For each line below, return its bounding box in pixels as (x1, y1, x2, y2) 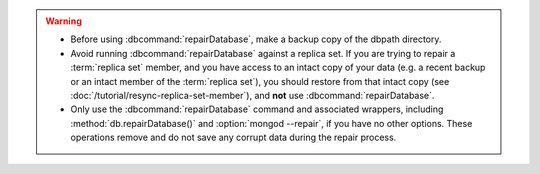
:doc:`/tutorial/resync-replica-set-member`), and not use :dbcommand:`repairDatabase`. (70, 89, 435, 101)
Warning (45, 15, 82, 27)
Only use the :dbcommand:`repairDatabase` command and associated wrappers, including (70, 103, 444, 115)
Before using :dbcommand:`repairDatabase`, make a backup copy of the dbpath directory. (70, 33, 442, 45)
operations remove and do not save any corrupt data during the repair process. (70, 131, 397, 144)
